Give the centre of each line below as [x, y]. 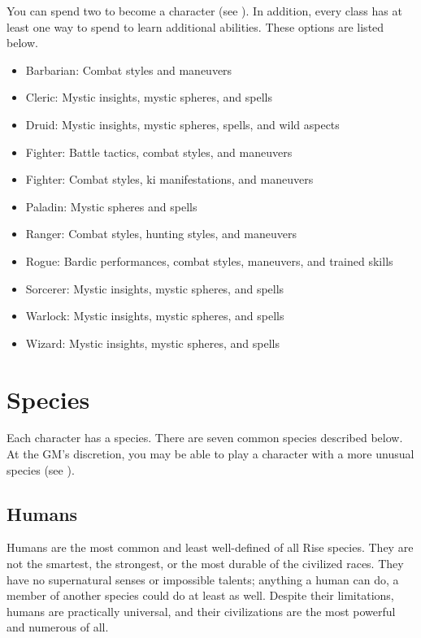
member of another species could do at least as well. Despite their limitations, [200, 595]
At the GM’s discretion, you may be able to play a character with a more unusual [210, 454]
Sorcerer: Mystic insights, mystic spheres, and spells [155, 288]
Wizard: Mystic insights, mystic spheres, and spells [152, 343]
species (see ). [41, 469]
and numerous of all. [58, 627]
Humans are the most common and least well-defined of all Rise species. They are [210, 547]
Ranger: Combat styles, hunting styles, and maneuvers [161, 234]
